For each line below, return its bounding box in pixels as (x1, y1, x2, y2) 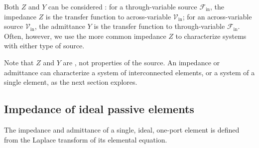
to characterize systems (175, 30, 247, 41)
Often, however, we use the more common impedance (4, 30, 166, 41)
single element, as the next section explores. (4, 77, 137, 87)
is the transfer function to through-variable (94, 21, 225, 31)
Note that (4, 57, 34, 67)
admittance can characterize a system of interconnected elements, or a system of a (4, 67, 255, 77)
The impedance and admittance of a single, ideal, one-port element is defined (4, 124, 240, 135)
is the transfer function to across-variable (45, 11, 171, 21)
